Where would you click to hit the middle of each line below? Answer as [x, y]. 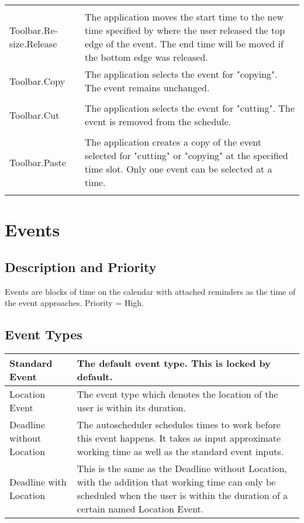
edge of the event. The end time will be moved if [184, 44]
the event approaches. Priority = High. [75, 303]
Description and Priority [81, 266]
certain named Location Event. [140, 508]
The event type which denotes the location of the [177, 394]
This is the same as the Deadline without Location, [182, 468]
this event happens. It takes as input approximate [179, 438]
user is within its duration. [131, 407]
